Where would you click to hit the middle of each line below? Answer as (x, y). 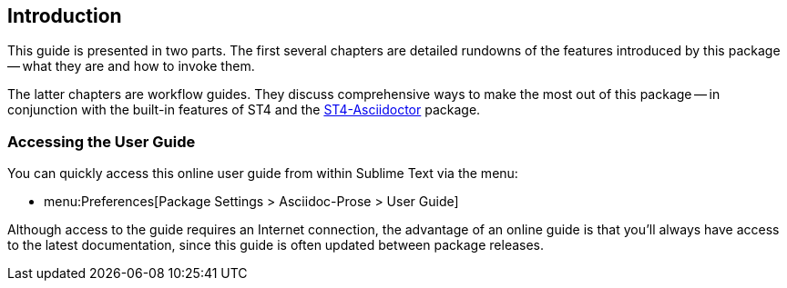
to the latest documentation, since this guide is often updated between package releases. (276, 245)
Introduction (65, 16)
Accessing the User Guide (102, 141)
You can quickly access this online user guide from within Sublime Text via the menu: (263, 174)
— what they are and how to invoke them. (131, 66)
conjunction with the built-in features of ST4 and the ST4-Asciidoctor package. (244, 110)
